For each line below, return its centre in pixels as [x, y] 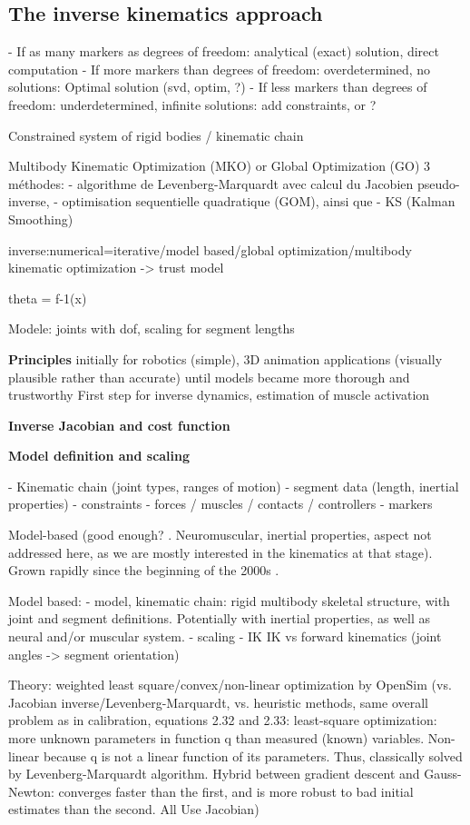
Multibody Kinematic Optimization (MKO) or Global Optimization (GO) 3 [220, 166]
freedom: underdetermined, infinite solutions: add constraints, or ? [192, 104]
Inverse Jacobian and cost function [119, 425]
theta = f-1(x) [48, 298]
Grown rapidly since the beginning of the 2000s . [144, 570]
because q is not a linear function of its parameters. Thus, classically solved [253, 755]
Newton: [31, 791]
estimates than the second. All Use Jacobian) [134, 809]
